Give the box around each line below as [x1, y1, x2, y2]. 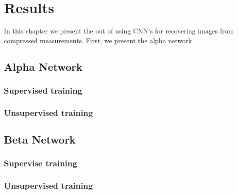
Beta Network [4, 132, 76, 147]
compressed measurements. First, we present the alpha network [4, 35, 192, 45]
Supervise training [4, 157, 77, 169]
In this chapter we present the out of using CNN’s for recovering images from [4, 26, 234, 36]
